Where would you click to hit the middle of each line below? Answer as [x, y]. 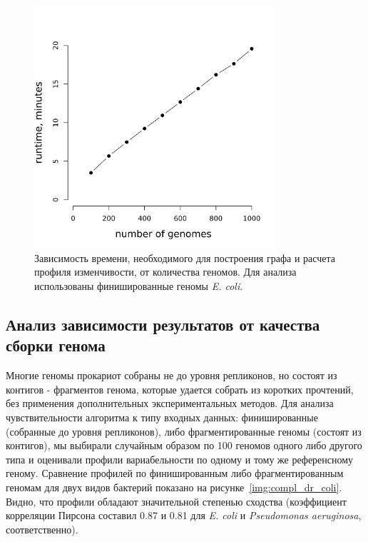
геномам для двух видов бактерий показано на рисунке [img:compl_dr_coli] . [174, 487]
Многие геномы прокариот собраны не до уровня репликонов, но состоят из [172, 375]
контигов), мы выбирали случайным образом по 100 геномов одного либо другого [184, 445]
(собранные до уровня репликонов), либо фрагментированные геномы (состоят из [184, 431]
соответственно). [42, 529]
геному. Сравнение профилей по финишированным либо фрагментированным [175, 473]
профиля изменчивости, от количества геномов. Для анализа [165, 272]
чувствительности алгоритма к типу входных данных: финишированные [162, 417]
